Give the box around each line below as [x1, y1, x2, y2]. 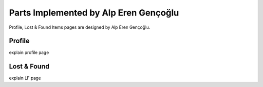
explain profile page [9, 50, 49, 55]
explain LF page [9, 75, 41, 81]
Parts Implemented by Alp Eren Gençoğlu [9, 7, 179, 18]
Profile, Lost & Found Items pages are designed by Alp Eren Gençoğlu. [9, 24, 150, 30]
